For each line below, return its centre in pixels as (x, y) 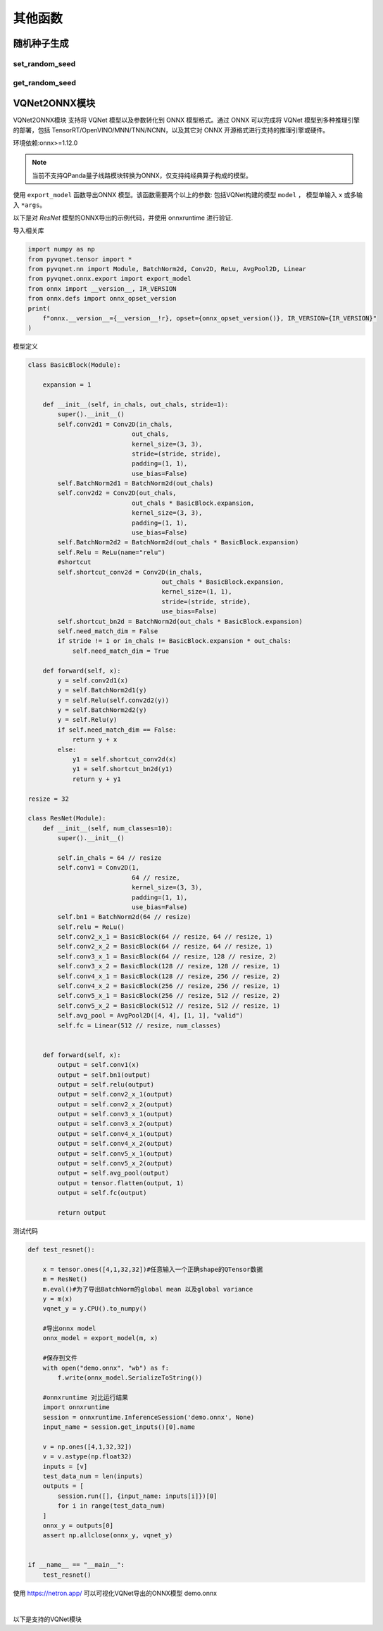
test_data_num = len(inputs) (93, 1476)
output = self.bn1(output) (104, 1075)
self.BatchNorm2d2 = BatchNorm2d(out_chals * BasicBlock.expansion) (178, 543)
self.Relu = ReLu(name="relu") (111, 552)
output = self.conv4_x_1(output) (115, 1133)
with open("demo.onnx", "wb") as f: (106, 1368)
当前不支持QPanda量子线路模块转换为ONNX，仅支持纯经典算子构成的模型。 (142, 175)
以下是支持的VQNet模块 (48, 1619)
